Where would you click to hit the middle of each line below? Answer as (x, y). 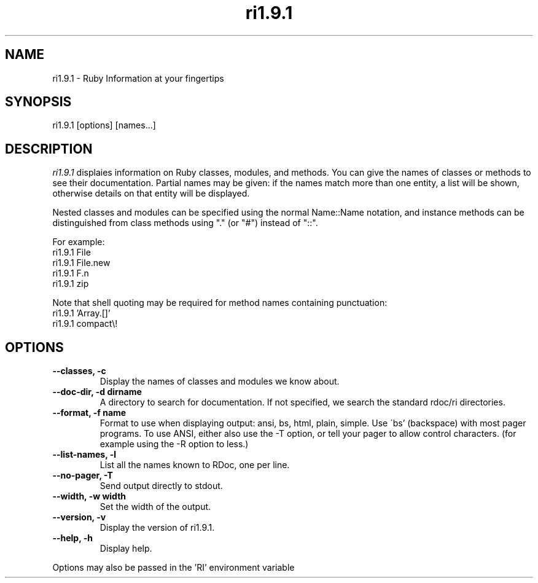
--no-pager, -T (83, 475)
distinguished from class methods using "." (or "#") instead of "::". (185, 223)
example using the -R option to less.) (174, 444)
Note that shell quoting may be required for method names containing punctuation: (220, 303)
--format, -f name (89, 413)
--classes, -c (79, 371)
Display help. (126, 549)
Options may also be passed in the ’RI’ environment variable (173, 568)
